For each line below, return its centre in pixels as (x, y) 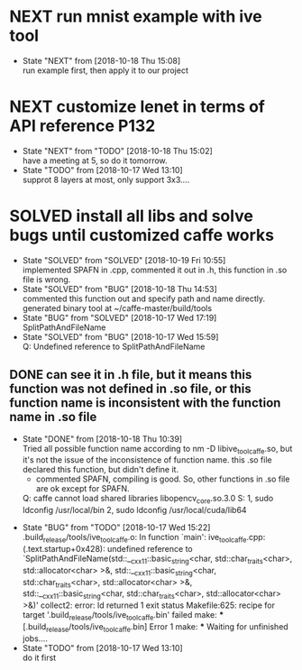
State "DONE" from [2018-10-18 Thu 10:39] (102, 438)
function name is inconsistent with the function (145, 403)
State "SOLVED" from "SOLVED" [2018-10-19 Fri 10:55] (124, 260)
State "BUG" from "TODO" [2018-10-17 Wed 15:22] (116, 528)
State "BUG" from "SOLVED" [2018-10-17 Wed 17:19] (119, 317)
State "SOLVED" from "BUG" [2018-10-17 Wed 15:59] (120, 336)
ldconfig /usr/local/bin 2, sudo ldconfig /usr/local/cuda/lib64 (134, 510)
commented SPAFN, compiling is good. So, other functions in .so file (163, 479)
